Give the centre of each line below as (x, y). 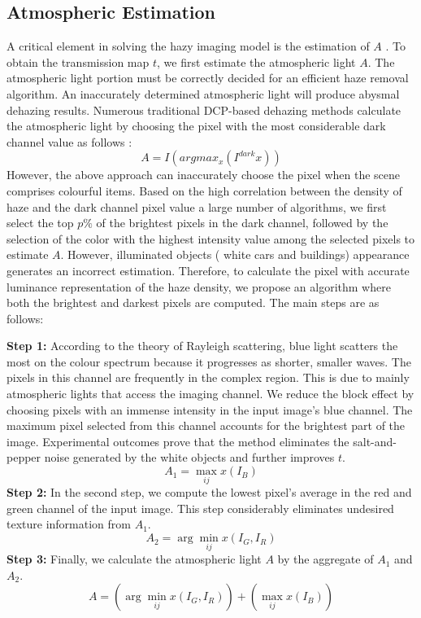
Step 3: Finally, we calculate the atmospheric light (134, 559)
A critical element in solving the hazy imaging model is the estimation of (188, 46)
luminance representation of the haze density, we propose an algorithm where (199, 286)
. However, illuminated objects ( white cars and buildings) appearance (235, 254)
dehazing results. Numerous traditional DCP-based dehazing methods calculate (204, 110)
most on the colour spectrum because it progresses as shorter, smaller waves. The (209, 361)
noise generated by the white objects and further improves (189, 457)
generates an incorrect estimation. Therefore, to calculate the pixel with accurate (208, 270)
